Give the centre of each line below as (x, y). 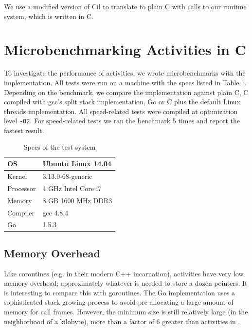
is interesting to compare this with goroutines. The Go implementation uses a (120, 292)
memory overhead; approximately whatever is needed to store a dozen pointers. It (126, 283)
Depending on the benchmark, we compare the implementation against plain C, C (126, 92)
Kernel (17, 176)
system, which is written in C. (49, 16)
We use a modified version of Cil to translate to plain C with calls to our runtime (125, 6)
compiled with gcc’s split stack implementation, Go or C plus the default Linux (122, 102)
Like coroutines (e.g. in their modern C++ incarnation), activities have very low (124, 273)
